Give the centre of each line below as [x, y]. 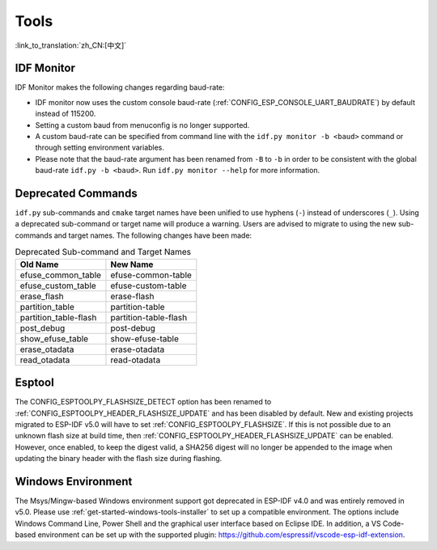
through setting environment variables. [100, 148]
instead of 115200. [66, 114]
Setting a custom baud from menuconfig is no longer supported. [142, 125]
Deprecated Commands [76, 193]
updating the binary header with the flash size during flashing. [119, 459]
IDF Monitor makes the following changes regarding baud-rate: [120, 87]
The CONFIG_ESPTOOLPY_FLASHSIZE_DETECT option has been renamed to [143, 402]
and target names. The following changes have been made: [153, 235]
